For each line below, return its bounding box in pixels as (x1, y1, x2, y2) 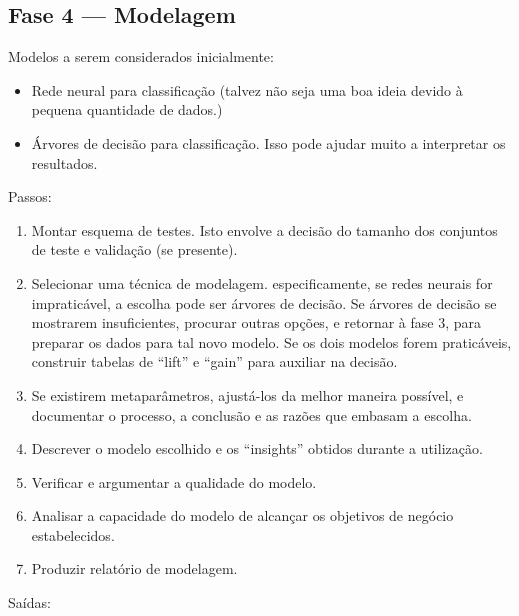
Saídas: (8, 592, 51, 613)
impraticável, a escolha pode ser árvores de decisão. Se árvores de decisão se (31, 292, 497, 313)
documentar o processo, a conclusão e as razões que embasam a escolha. (31, 404, 472, 425)
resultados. (31, 152, 98, 173)
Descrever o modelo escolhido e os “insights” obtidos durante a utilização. (31, 438, 483, 459)
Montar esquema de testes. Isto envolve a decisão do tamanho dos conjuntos (31, 219, 498, 240)
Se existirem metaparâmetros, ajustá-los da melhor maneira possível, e (31, 384, 464, 405)
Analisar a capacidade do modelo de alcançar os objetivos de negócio (31, 505, 454, 526)
